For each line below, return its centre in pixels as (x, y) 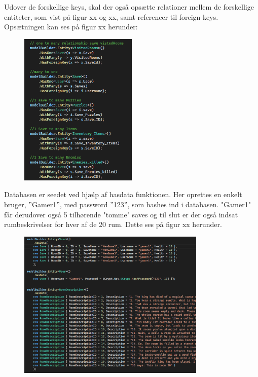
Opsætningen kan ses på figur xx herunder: (71, 27)
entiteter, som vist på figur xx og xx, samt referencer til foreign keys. (111, 16)
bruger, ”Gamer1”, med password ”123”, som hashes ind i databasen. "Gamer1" (127, 204)
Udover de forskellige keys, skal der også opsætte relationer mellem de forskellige (129, 7)
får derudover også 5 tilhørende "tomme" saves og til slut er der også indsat (121, 214)
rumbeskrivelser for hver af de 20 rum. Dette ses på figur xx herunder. (113, 224)
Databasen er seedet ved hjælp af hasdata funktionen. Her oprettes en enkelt (123, 194)
